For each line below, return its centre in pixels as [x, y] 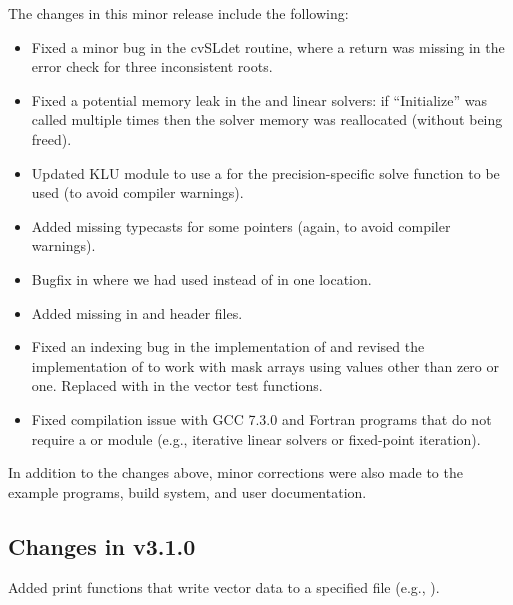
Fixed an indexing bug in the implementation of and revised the [228, 346]
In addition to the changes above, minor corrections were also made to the [235, 472]
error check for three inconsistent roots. [152, 66]
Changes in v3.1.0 [102, 545]
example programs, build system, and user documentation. [187, 491]
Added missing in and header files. [137, 312]
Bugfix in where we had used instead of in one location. [201, 278]
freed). [51, 138]
